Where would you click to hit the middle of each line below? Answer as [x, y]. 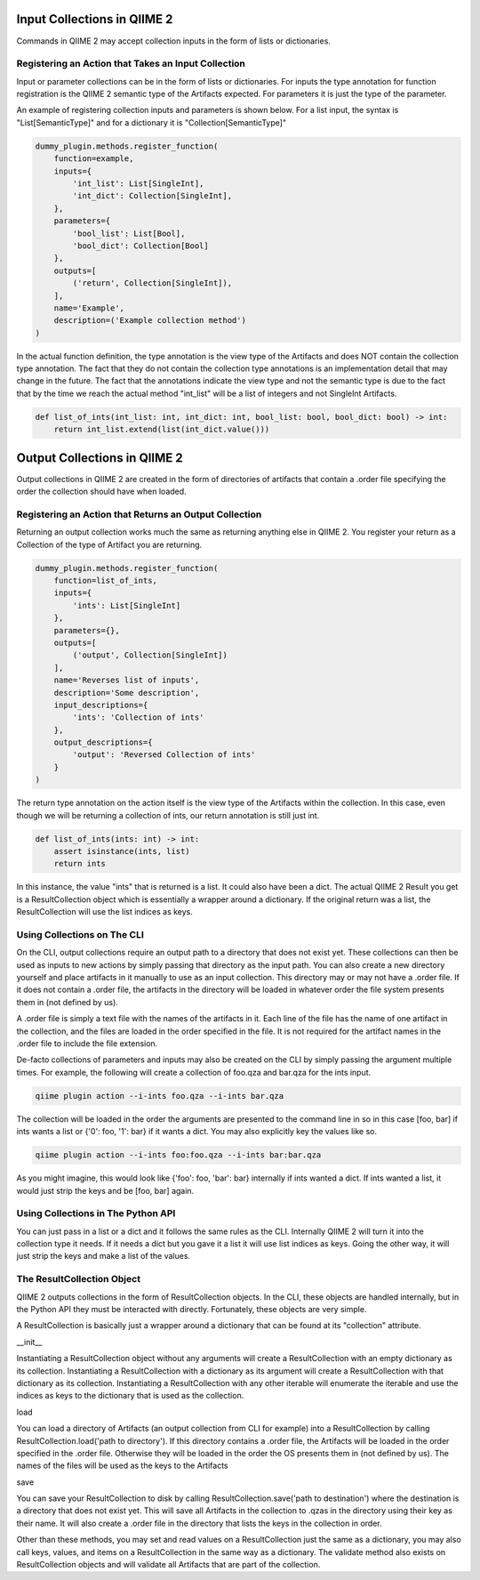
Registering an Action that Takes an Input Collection [131, 64]
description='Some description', [127, 693]
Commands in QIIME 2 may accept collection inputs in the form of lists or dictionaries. [173, 41]
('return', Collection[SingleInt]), [152, 283]
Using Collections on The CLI [80, 934]
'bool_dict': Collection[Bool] [140, 246]
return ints [80, 864]
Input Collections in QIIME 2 [95, 19]
